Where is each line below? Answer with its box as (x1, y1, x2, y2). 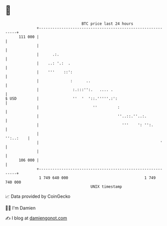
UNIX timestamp (90, 184, 122, 189)
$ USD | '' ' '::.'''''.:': (5, 96, 118, 101)
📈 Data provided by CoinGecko (5, 193, 71, 199)
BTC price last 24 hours (81, 21, 134, 26)
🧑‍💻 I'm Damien (5, 205, 36, 211)
